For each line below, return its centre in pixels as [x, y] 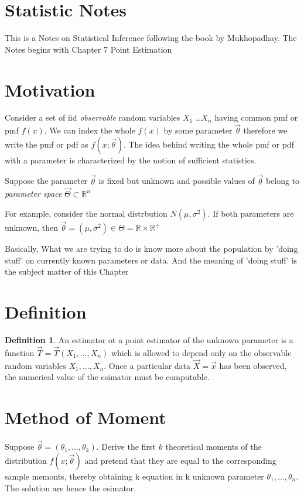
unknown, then [32, 228]
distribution [26, 460]
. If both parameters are [251, 213]
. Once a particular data [147, 365]
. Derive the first [126, 447]
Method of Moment [86, 417]
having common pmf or [256, 117]
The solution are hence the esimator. [71, 488]
